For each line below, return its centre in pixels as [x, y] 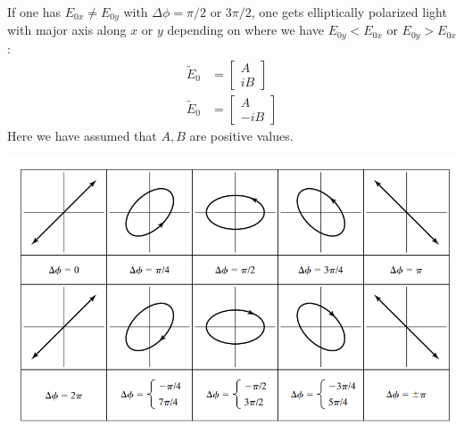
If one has [34, 12]
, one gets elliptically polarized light [349, 12]
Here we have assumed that [82, 135]
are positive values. [241, 135]
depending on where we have [245, 30]
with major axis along [67, 30]
